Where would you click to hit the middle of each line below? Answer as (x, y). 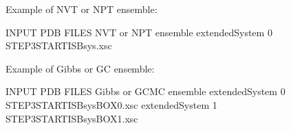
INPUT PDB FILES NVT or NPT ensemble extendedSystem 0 (139, 32)
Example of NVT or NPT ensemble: (82, 9)
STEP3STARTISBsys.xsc (59, 45)
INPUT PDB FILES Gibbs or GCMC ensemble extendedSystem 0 (145, 91)
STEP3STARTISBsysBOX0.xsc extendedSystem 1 (111, 104)
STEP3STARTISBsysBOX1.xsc (72, 118)
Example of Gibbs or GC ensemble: (80, 68)
